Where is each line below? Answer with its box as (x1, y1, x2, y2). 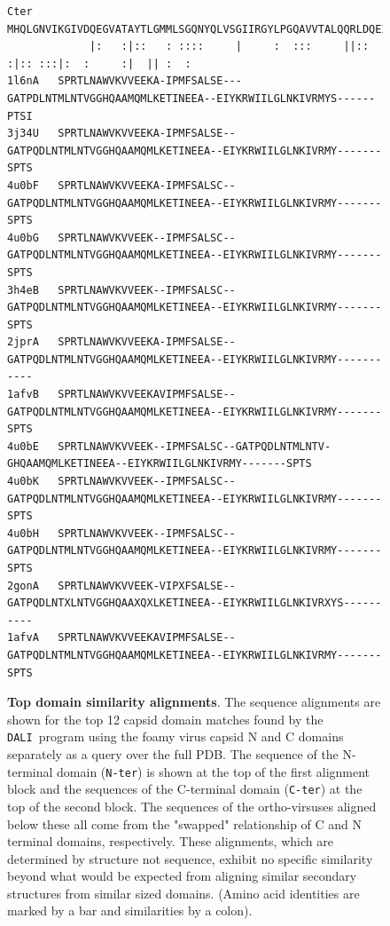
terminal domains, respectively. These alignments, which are (7, 832, 333, 851)
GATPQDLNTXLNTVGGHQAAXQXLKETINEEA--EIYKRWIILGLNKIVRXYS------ (7, 597, 382, 610)
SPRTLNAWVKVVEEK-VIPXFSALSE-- (58, 579, 236, 592)
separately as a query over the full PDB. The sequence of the (7, 745, 339, 763)
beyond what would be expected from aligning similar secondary (7, 867, 357, 885)
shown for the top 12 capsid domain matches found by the (7, 709, 324, 728)
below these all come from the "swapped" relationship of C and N (7, 814, 363, 833)
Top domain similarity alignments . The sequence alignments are (7, 693, 381, 711)
